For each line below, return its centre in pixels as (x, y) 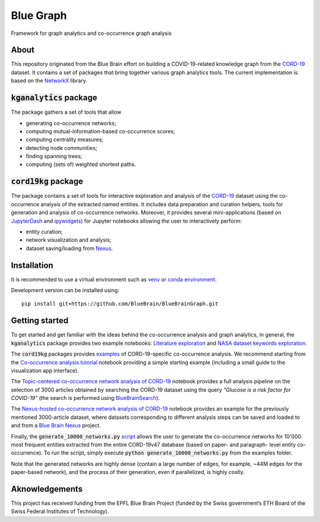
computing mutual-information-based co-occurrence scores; (100, 131)
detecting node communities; (62, 148)
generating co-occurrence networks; (71, 123)
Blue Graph (39, 15)
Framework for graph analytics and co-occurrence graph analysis (91, 33)
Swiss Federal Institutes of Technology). (60, 511)
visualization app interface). (45, 370)
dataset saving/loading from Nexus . (69, 248)
